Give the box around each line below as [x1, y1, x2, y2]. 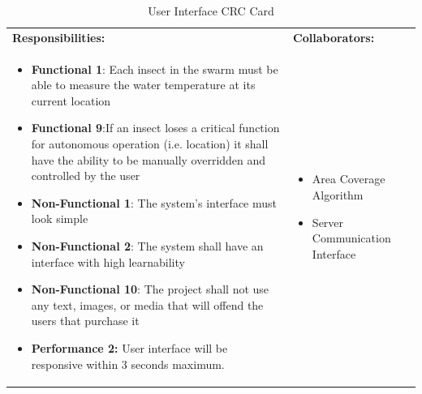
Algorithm [312, 186, 364, 203]
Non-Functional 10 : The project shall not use [31, 281, 269, 298]
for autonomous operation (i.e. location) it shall [31, 135, 269, 152]
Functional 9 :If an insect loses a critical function [31, 119, 280, 136]
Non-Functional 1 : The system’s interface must [31, 194, 278, 211]
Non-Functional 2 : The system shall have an [31, 238, 264, 255]
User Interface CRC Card [148, 2, 274, 19]
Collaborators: [293, 28, 375, 45]
